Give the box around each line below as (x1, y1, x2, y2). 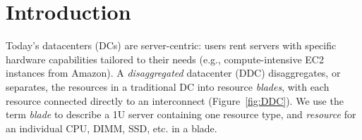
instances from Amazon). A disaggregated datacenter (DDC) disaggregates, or (6, 65, 341, 80)
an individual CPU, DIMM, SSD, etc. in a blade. (6, 120, 217, 135)
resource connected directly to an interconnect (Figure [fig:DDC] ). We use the (6, 93, 344, 108)
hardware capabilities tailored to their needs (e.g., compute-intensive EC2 (6, 51, 324, 66)
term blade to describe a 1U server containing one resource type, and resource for (6, 107, 356, 122)
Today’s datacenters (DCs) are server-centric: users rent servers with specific (6, 38, 337, 53)
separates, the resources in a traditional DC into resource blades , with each (6, 79, 330, 94)
